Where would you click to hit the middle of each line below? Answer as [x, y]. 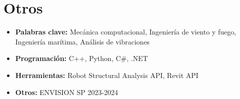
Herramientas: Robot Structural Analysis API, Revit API [107, 75]
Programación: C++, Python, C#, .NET [82, 58]
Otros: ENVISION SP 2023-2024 [67, 92]
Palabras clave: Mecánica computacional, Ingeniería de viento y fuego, [126, 32]
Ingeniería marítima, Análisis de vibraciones [82, 41]
